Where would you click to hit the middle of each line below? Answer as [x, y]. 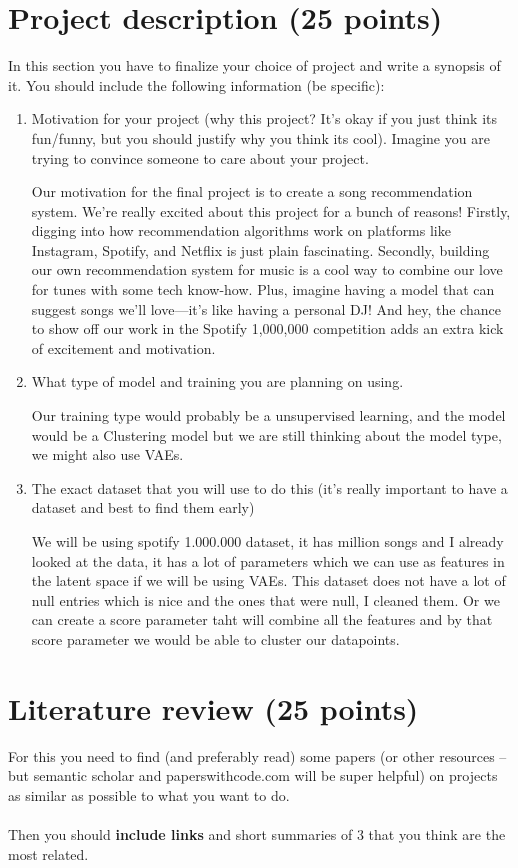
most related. [48, 853]
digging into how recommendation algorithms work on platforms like [241, 230]
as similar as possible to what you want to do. [149, 794]
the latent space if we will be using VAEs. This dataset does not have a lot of [268, 580]
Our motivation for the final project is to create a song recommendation [252, 191]
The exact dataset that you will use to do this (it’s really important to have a [269, 487]
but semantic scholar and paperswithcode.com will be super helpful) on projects [253, 775]
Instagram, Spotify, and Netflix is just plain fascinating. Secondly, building [260, 249]
